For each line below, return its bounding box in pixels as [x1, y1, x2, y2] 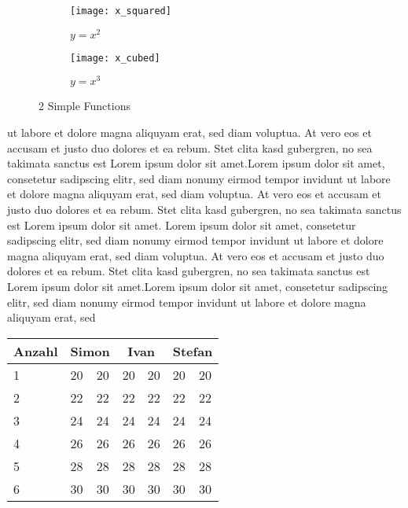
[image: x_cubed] [70, 52, 160, 64]
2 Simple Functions [39, 98, 130, 114]
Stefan [172, 341, 213, 360]
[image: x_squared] [70, 6, 171, 17]
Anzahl [13, 341, 58, 360]
